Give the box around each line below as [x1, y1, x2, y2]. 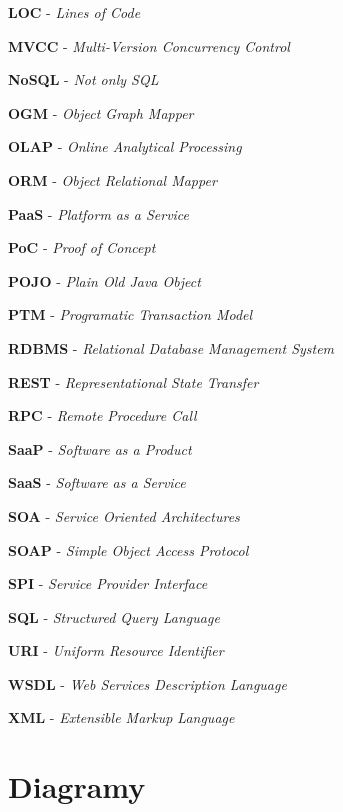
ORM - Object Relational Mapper [8, 169, 217, 190]
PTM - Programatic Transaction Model [8, 304, 253, 325]
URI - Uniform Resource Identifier [8, 640, 224, 661]
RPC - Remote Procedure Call [8, 405, 197, 426]
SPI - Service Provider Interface [8, 573, 208, 594]
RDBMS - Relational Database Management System [8, 337, 335, 358]
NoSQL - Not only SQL [8, 69, 159, 90]
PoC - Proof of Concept [8, 237, 156, 258]
